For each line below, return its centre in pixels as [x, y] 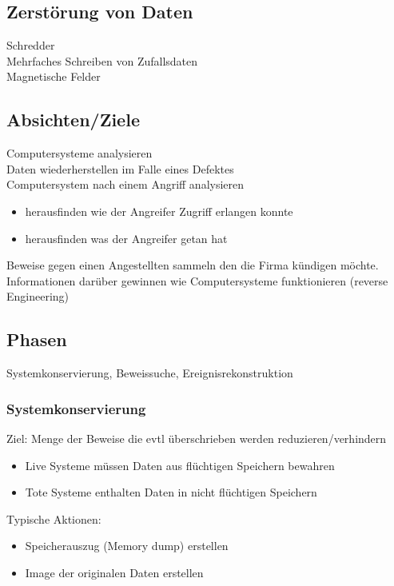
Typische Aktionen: [54, 518]
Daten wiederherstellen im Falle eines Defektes [120, 168]
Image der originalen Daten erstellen [114, 572]
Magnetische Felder [54, 76]
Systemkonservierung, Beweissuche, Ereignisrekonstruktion [150, 373]
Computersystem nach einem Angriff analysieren [125, 184]
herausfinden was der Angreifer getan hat [126, 238]
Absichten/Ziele [73, 120]
